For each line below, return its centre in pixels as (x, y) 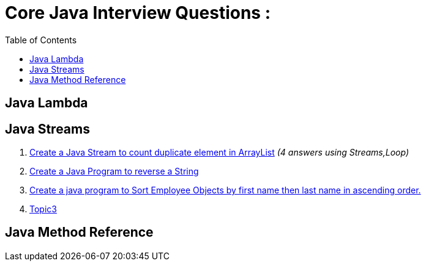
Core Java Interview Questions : (138, 13)
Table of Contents (41, 40)
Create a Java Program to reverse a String (114, 171)
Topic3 (43, 209)
